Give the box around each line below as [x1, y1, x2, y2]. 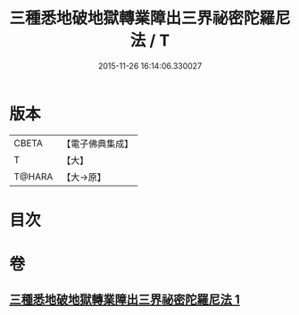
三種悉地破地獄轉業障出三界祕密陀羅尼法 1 [9, 292, 241, 308]
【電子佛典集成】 [62, 137, 134, 150]
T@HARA [13, 170, 54, 183]
